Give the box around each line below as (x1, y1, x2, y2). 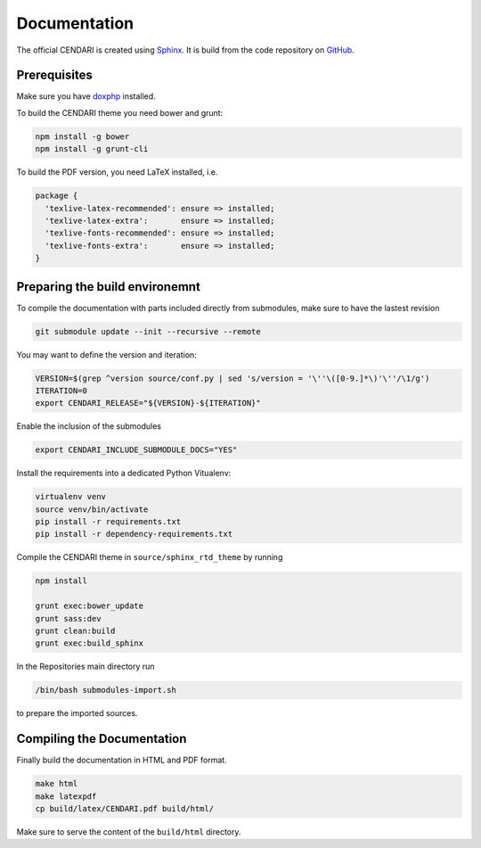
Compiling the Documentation (16, 731, 187, 746)
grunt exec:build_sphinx (35, 638, 144, 648)
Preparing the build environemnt (16, 279, 200, 294)
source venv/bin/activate (35, 504, 149, 515)
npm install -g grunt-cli (35, 144, 149, 154)
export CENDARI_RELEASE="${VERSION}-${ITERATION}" (35, 398, 262, 408)
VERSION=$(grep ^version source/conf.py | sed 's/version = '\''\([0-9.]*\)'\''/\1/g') (35, 373, 430, 383)
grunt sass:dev (35, 613, 102, 623)
